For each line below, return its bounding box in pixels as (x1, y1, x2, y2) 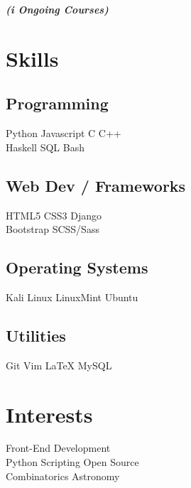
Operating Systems (6, 256, 148, 278)
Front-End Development (6, 440, 111, 455)
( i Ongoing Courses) (6, 2, 109, 16)
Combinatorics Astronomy (6, 468, 120, 483)
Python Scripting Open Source (6, 455, 139, 470)
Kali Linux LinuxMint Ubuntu (6, 289, 138, 304)
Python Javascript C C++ (6, 126, 121, 141)
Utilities (6, 324, 66, 346)
